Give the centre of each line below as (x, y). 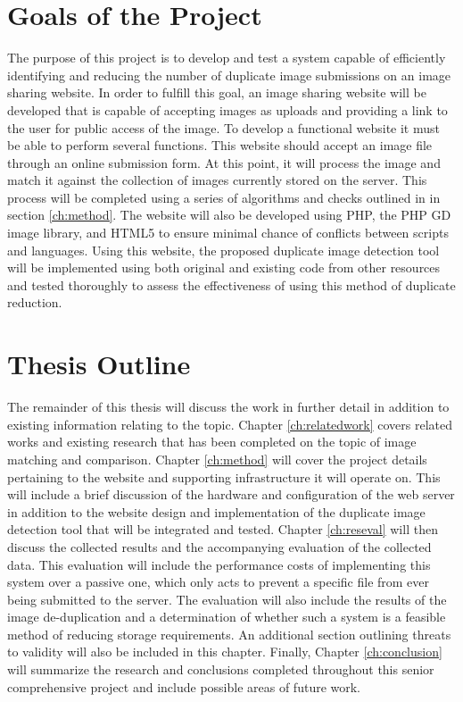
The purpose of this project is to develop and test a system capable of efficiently (227, 58)
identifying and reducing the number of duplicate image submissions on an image (229, 75)
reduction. (35, 302)
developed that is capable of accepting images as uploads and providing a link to (227, 109)
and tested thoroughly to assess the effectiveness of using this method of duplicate (231, 284)
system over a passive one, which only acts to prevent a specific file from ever (219, 582)
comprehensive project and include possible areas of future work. (184, 686)
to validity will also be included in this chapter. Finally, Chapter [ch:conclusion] (225, 652)
